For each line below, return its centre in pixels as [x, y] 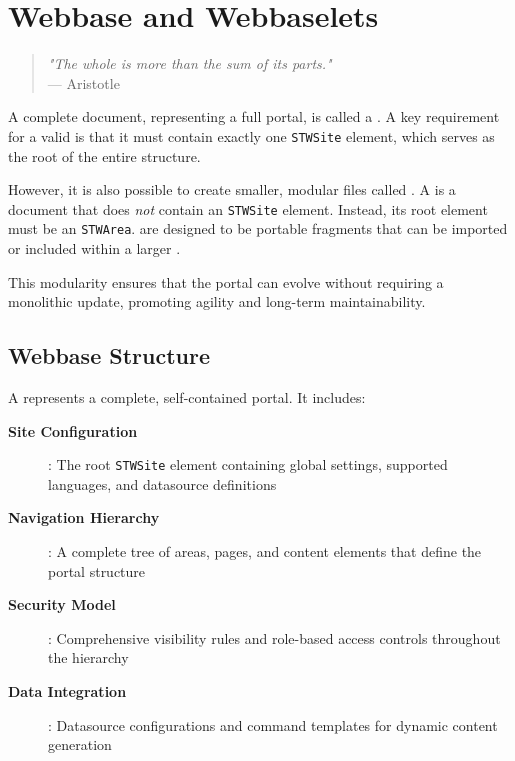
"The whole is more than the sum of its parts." [189, 63]
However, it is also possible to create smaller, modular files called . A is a [232, 189]
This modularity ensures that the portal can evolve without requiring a [226, 281]
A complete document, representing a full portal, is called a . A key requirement [254, 116]
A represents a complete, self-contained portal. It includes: [187, 397]
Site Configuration [73, 430]
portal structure [97, 570]
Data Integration [67, 691]
